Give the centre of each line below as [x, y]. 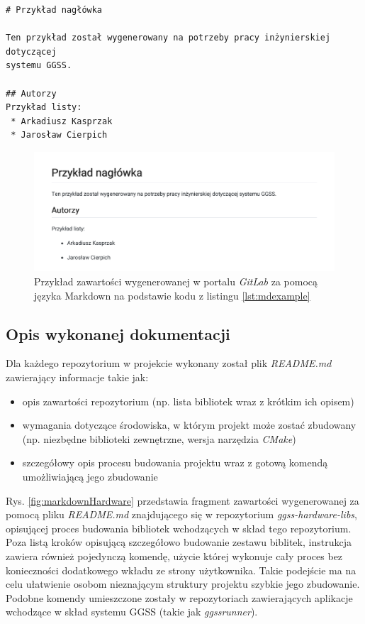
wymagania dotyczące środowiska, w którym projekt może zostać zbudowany [189, 425]
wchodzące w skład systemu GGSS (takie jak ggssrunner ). [132, 612]
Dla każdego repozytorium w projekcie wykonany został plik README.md [169, 363]
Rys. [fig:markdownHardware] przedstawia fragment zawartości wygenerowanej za [182, 500]
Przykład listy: [44, 108]
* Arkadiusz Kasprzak [62, 121]
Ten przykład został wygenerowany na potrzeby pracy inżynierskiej [168, 38]
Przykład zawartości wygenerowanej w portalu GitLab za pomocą [176, 281]
